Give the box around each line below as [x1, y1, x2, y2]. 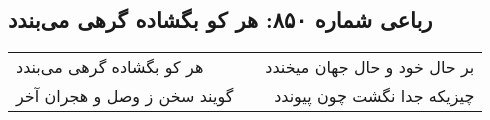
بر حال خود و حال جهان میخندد [265, 55, 475, 79]
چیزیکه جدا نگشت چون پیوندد [274, 84, 475, 108]
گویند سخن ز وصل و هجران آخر [16, 84, 234, 108]
